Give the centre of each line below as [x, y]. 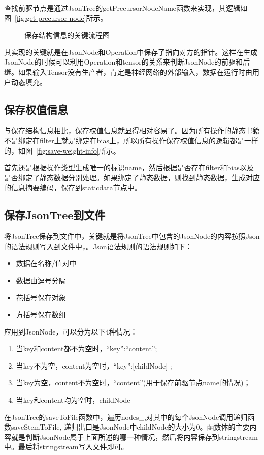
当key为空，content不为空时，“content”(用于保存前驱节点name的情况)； [133, 383]
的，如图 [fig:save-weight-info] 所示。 [62, 150]
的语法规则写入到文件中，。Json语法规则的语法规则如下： [98, 246]
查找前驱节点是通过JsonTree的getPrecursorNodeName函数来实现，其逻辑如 [126, 8]
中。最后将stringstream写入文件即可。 [66, 447]
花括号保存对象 [41, 297]
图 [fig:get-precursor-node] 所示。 [56, 18]
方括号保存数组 [41, 314]
